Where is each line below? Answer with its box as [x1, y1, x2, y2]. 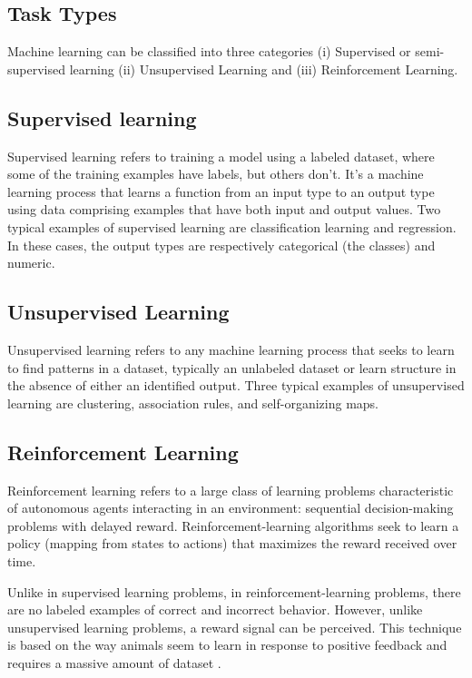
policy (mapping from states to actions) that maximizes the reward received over [7, 534, 457, 553]
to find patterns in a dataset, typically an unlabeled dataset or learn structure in [7, 358, 457, 377]
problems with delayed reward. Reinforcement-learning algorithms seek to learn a [7, 516, 459, 535]
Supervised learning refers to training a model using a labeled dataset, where [7, 146, 435, 165]
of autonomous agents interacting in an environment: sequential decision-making [7, 498, 454, 517]
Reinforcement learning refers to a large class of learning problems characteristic [7, 480, 454, 499]
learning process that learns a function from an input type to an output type [7, 182, 435, 201]
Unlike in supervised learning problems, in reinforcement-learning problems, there [7, 582, 461, 601]
